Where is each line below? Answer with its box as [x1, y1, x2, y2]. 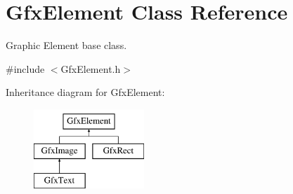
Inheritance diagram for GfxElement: [6, 85, 165, 99]
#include [6, 61, 45, 76]
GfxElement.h [60, 61, 121, 76]
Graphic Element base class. [6, 38, 127, 53]
